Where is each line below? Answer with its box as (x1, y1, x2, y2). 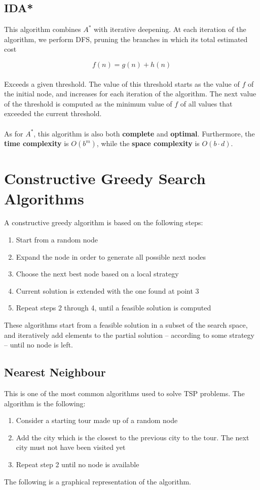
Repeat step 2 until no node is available (16, 459, 139, 469)
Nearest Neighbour (4, 364, 106, 380)
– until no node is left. (4, 339, 73, 350)
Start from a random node (16, 234, 98, 245)
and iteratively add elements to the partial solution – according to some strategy (4, 329, 254, 340)
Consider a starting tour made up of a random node (16, 415, 178, 426)
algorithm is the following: (4, 398, 86, 408)
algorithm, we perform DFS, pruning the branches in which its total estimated (4, 33, 248, 44)
